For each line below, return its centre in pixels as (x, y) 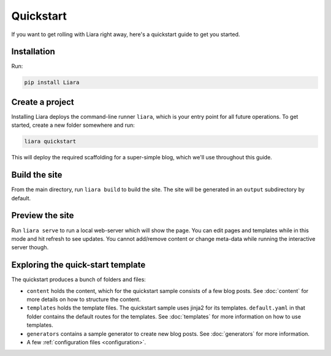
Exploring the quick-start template (78, 265)
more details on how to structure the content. (84, 299)
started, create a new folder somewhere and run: (73, 125)
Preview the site (43, 215)
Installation (33, 52)
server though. (30, 248)
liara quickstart (50, 142)
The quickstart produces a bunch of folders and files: (79, 279)
